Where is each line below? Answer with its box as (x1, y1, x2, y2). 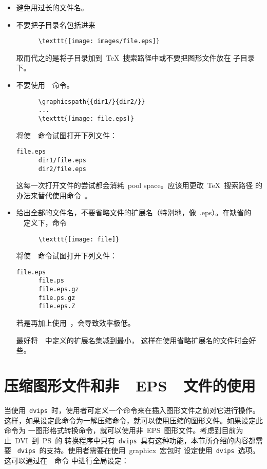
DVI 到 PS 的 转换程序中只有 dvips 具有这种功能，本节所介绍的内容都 (14, 435, 256, 445)
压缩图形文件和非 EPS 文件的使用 (4, 375, 256, 396)
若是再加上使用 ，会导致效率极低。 (16, 317, 135, 328)
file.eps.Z (38, 303, 75, 310)
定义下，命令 (23, 217, 67, 228)
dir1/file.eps (38, 156, 86, 164)
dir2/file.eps (38, 165, 86, 173)
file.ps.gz (38, 294, 75, 302)
